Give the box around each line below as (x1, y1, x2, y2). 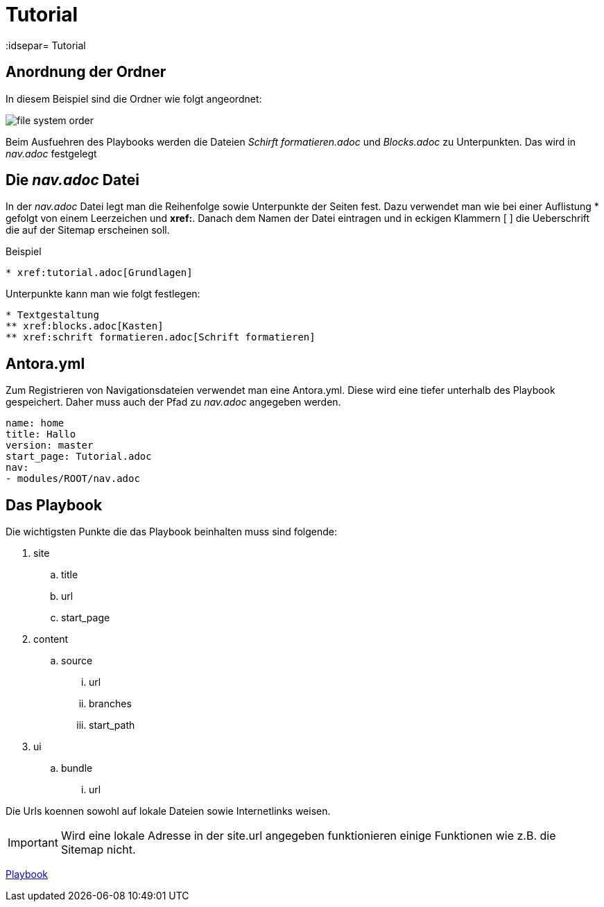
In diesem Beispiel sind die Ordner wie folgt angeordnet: (6, 92, 262, 105)
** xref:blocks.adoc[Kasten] (6, 320, 164, 332)
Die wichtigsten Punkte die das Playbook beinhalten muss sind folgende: (6, 526, 338, 538)
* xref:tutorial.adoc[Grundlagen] (6, 267, 193, 279)
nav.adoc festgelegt (6, 147, 97, 159)
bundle (61, 762, 93, 775)
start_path (89, 719, 135, 732)
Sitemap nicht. (60, 843, 136, 857)
